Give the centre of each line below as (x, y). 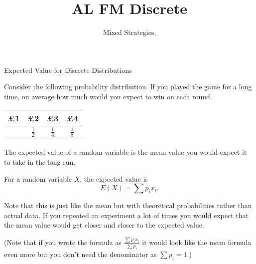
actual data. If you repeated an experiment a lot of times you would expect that (126, 215)
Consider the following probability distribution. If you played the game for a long (128, 87)
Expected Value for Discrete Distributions (68, 70)
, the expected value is (114, 178)
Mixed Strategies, (129, 32)
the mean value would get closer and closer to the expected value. (104, 225)
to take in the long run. (40, 161)
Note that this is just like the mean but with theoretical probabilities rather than (128, 205)
